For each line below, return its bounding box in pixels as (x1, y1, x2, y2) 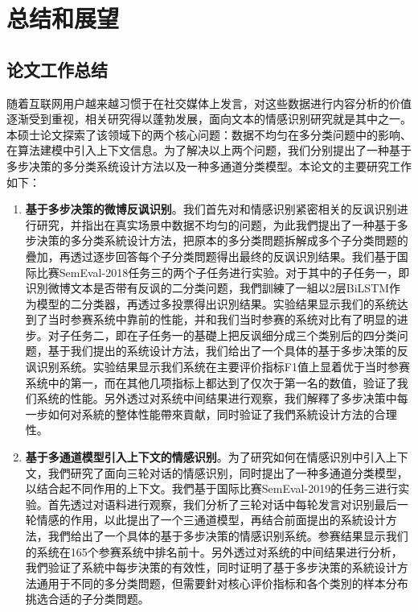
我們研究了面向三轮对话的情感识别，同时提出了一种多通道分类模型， (47, 464, 408, 481)
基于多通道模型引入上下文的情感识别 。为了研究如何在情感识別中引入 (25, 449, 386, 465)
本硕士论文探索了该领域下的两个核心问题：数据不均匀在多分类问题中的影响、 (6, 126, 412, 143)
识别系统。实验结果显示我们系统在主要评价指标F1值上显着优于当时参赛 (36, 358, 410, 375)
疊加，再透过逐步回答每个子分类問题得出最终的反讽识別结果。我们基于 (25, 247, 397, 264)
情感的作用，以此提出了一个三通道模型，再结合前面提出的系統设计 (36, 511, 386, 528)
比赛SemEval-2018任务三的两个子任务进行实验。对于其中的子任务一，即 (36, 263, 410, 280)
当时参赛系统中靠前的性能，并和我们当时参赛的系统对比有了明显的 (47, 311, 397, 328)
